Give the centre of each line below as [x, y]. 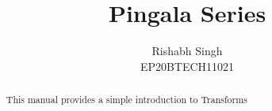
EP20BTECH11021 [187, 66]
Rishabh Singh [187, 51]
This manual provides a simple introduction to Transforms [126, 100]
